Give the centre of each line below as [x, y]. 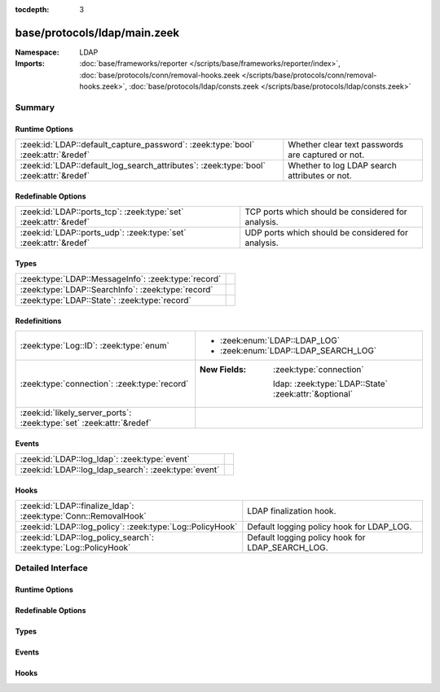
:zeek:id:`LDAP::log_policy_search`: [87, 537]
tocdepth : [32, 9]
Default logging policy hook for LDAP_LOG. [330, 527]
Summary [35, 107]
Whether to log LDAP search [342, 165]
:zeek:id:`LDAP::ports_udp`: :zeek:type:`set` [103, 233]
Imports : [30, 64]
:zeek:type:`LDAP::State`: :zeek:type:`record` [106, 300]
